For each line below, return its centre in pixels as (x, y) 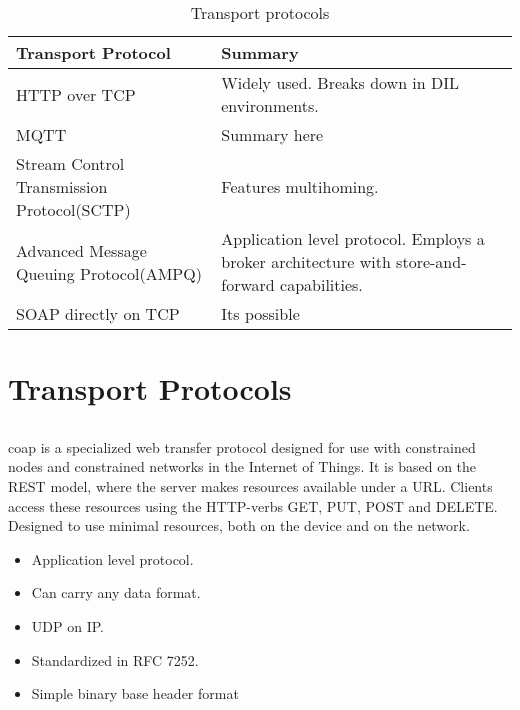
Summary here (272, 134)
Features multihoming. (300, 186)
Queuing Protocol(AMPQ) (109, 273)
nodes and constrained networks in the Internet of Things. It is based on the (242, 466)
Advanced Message (81, 250)
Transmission (62, 186)
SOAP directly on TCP (98, 313)
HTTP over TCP (76, 94)
